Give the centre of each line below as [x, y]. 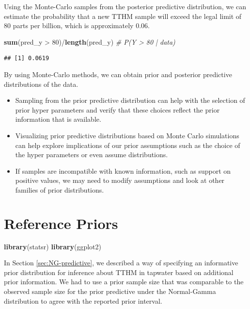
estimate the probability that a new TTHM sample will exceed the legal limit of [123, 16]
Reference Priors [61, 223]
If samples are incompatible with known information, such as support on [123, 171]
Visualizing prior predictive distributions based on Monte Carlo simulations [127, 135]
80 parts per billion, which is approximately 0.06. [77, 25]
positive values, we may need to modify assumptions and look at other [120, 180]
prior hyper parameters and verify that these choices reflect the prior [117, 109]
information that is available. [58, 119]
